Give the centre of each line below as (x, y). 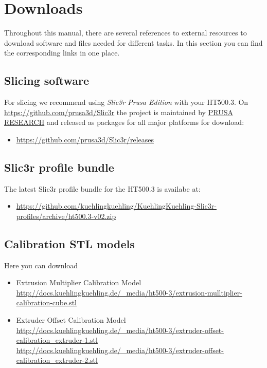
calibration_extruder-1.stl (57, 340)
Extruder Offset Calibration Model (71, 320)
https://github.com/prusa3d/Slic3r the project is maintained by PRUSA (119, 112)
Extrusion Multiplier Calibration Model (79, 282)
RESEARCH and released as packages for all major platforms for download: (124, 122)
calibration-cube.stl (46, 302)
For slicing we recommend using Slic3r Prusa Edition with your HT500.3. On (126, 102)
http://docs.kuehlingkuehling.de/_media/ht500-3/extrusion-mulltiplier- (129, 292)
